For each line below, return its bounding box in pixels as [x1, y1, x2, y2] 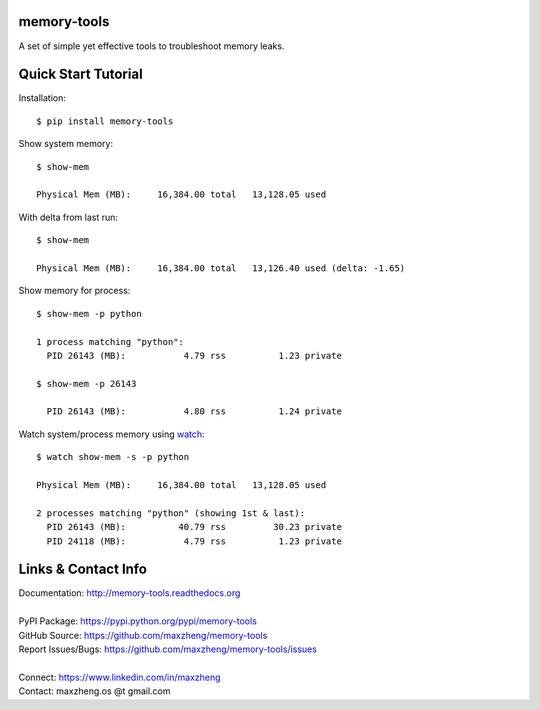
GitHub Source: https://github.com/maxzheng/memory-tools [18, 629, 268, 641]
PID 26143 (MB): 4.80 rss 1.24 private [46, 406, 342, 417]
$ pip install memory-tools [36, 115, 174, 127]
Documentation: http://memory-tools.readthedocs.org [18, 587, 241, 599]
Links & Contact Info [18, 561, 147, 578]
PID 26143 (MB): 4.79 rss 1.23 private [46, 350, 342, 361]
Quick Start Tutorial [18, 66, 144, 83]
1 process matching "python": [36, 336, 185, 347]
